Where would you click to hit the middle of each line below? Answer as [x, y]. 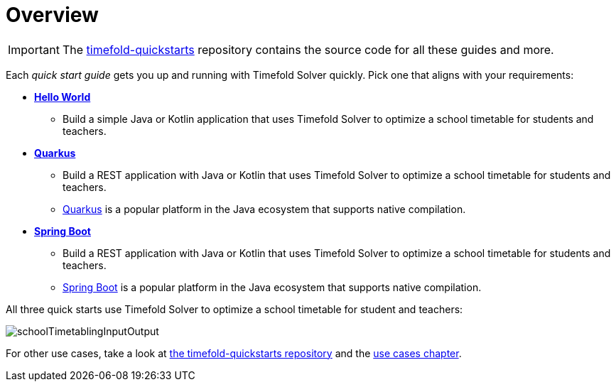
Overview [52, 15]
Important [34, 49]
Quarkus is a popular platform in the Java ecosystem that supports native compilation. [264, 209]
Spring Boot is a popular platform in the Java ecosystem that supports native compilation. [272, 287]
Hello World [63, 97]
